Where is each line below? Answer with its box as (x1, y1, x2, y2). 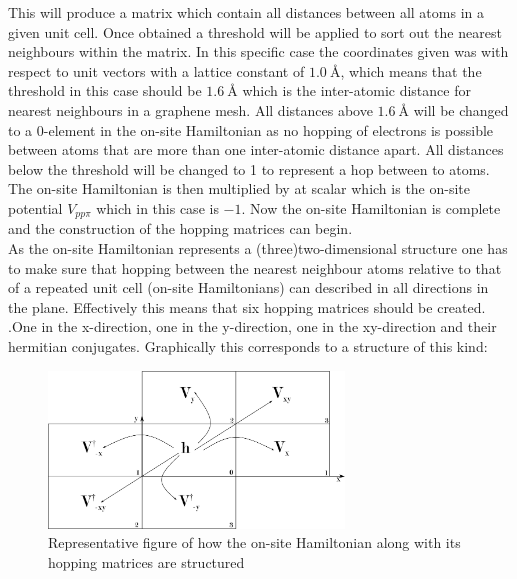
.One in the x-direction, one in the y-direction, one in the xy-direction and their (8, 316, 497, 337)
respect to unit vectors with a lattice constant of (8, 60, 305, 81)
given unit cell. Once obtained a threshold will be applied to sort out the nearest (8, 21, 502, 42)
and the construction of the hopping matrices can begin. (8, 218, 353, 239)
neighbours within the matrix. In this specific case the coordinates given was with (8, 41, 509, 62)
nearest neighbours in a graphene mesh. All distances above (8, 99, 373, 120)
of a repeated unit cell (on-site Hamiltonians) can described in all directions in (8, 277, 489, 298)
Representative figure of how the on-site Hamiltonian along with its (48, 532, 461, 553)
